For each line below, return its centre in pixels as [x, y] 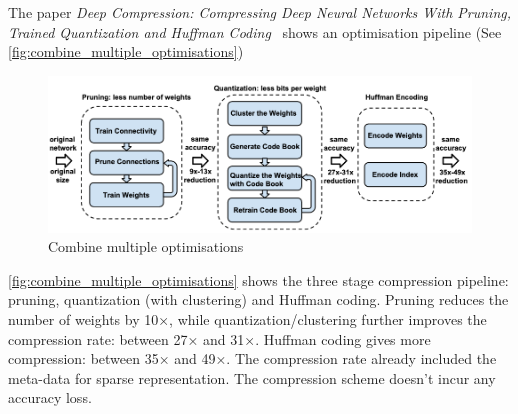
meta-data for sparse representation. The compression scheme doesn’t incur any [252, 377]
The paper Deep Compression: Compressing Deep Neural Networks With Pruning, [260, 12]
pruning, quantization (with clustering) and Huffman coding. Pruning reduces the [258, 299]
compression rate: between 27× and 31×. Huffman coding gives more [219, 338]
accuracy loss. [50, 397]
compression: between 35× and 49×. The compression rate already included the [252, 358]
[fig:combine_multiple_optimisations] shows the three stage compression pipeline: [258, 279]
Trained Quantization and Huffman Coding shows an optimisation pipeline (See [255, 31]
